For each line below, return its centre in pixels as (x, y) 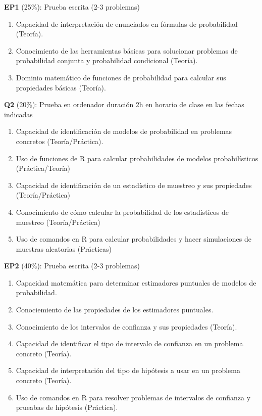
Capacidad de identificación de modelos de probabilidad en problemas (124, 131)
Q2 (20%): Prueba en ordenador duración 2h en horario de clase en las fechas (124, 104)
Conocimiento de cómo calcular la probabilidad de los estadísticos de (122, 212)
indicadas (18, 114)
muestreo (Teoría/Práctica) (58, 222)
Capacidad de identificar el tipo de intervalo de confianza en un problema (129, 343)
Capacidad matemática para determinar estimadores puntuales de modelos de (136, 282)
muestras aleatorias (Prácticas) (64, 248)
